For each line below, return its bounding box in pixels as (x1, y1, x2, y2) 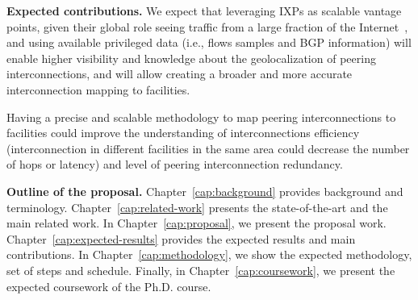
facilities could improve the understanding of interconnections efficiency (6, 124, 360, 141)
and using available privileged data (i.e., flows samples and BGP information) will (6, 34, 412, 51)
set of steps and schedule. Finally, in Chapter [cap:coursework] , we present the (6, 261, 395, 278)
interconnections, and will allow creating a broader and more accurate (6, 65, 353, 82)
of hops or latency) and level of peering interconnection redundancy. (6, 156, 343, 173)
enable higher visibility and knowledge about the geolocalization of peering (6, 49, 376, 66)
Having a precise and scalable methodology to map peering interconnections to (6, 108, 396, 125)
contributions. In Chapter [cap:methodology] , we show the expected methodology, (6, 246, 412, 263)
